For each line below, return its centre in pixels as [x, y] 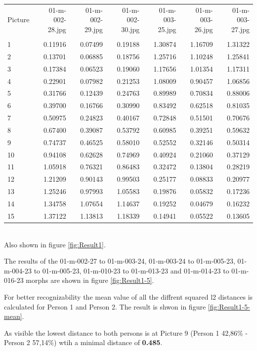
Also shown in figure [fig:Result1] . [55, 244]
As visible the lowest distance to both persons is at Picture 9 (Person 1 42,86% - [126, 332]
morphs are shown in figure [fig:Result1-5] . [90, 280]
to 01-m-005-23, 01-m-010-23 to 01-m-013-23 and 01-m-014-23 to [131, 270]
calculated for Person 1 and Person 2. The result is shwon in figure [105, 306]
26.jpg [204, 29]
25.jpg [167, 29]
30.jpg [130, 29]
